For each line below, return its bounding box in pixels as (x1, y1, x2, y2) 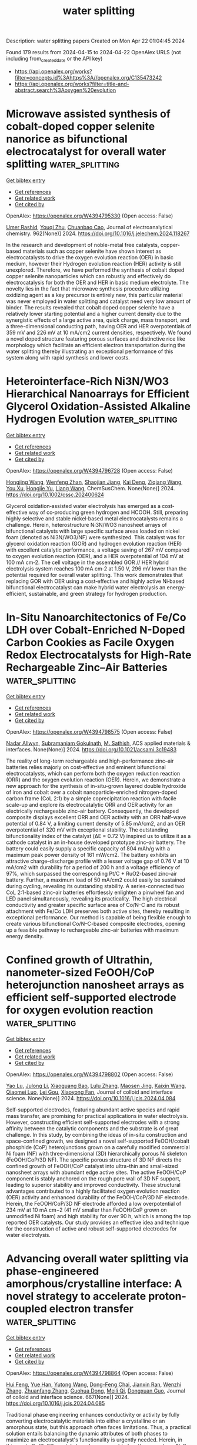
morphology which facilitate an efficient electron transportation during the (6, 341, 186, 348)
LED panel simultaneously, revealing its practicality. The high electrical (6, 895, 177, 902)
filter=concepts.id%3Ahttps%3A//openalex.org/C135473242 (14, 74, 162, 81)
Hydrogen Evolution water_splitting (6, 413, 178, 425)
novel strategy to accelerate (6, 1289, 146, 1303)
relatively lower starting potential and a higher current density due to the (6, 310, 181, 317)
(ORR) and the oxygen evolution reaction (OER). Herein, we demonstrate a (6, 776, 185, 783)
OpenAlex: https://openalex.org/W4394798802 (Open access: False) (6, 1071, 173, 1078)
